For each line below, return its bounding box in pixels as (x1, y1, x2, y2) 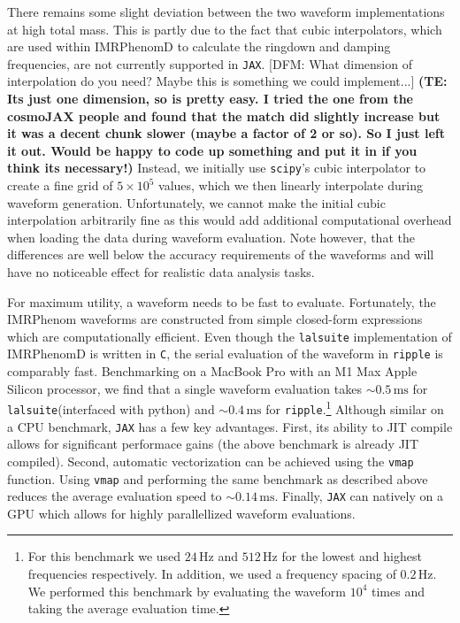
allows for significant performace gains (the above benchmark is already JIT (7, 435, 419, 453)
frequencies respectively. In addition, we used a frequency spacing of (27, 565, 396, 583)
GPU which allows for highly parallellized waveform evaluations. (7, 504, 356, 522)
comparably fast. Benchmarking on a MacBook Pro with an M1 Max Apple (7, 362, 418, 381)
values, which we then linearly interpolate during (158, 176, 423, 195)
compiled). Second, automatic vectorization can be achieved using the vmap (7, 451, 414, 470)
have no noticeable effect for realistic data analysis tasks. (7, 263, 315, 281)
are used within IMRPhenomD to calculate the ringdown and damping (7, 37, 391, 56)
